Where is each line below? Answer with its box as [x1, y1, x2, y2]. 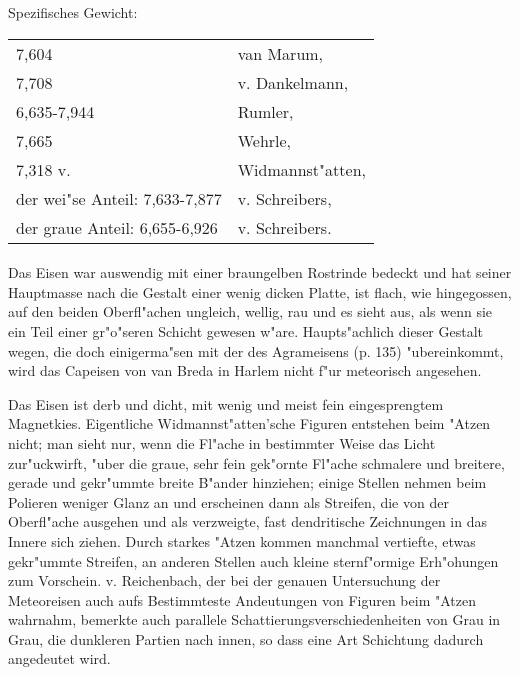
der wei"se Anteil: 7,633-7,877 [16, 186, 222, 210]
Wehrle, [237, 128, 292, 152]
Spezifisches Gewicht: [8, 2, 138, 22]
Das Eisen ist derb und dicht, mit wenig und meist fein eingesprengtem [8, 393, 444, 414]
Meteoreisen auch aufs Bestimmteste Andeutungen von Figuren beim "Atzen [8, 589, 476, 610]
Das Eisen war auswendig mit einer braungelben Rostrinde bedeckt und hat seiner [8, 262, 512, 283]
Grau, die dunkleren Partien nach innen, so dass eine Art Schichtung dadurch [8, 628, 484, 649]
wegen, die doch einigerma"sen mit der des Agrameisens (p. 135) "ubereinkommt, [8, 340, 504, 361]
